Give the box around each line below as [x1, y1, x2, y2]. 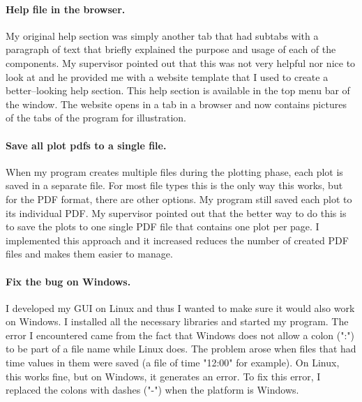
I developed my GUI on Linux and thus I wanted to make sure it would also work [6, 300, 355, 315]
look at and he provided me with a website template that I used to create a [6, 69, 329, 84]
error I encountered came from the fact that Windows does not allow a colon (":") [6, 327, 355, 342]
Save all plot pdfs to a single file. [6, 137, 167, 152]
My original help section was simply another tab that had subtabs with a [6, 28, 319, 43]
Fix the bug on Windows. [6, 274, 131, 288]
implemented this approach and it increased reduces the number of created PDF [6, 232, 349, 247]
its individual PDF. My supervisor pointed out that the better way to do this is [6, 205, 347, 220]
